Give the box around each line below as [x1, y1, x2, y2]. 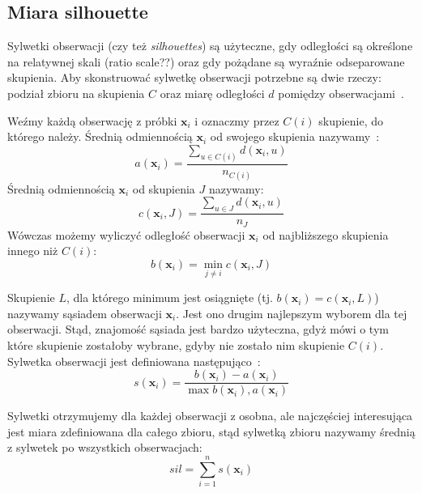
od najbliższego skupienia [262, 226, 389, 243]
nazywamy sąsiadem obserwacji [7, 304, 162, 321]
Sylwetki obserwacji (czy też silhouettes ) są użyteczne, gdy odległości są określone [7, 37, 413, 54]
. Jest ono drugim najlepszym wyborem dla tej [176, 304, 407, 321]
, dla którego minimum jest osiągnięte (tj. [66, 289, 273, 306]
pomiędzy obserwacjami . [278, 84, 404, 101]
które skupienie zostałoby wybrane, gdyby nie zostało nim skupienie [7, 336, 345, 353]
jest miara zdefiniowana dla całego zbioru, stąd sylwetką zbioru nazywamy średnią [7, 423, 416, 440]
